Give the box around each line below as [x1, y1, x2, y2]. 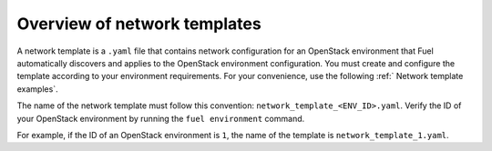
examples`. [16, 83, 58, 95]
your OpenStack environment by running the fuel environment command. [16, 113, 305, 124]
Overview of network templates [16, 14, 261, 34]
